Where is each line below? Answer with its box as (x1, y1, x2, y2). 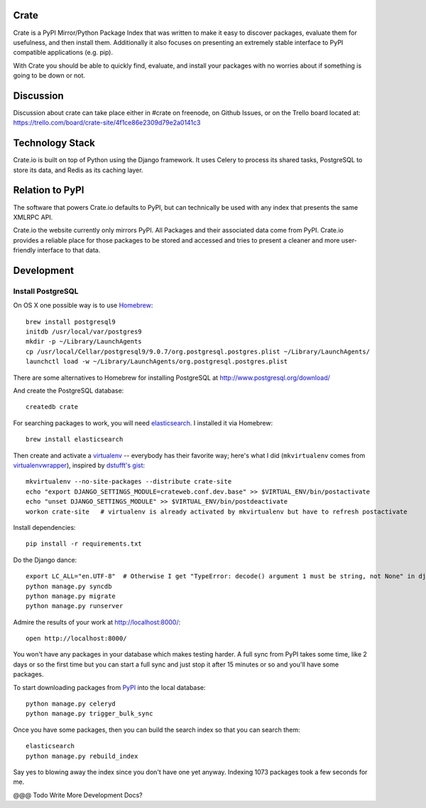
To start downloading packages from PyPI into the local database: (13, 683, 206, 691)
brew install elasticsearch (26, 435, 124, 444)
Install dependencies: (13, 523, 76, 531)
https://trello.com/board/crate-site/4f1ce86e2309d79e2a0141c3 (13, 118, 201, 127)
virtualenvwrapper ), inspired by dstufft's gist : (13, 461, 146, 469)
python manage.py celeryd (26, 700, 116, 708)
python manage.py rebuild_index (26, 752, 138, 760)
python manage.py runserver (26, 602, 124, 610)
